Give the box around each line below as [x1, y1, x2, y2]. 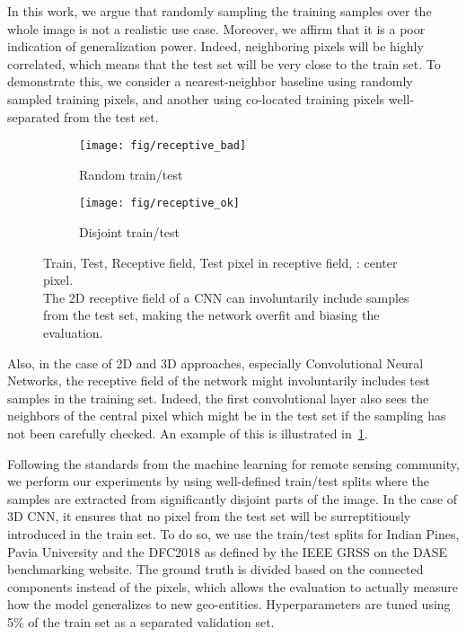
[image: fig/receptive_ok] [79, 197, 240, 210]
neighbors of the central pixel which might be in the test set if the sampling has [7, 406, 446, 425]
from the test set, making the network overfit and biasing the [43, 305, 380, 324]
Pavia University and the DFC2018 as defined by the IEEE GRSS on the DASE [7, 542, 448, 561]
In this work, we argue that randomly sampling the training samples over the [7, 2, 432, 20]
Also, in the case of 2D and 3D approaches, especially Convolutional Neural [7, 353, 424, 372]
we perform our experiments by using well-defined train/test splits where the [7, 472, 429, 491]
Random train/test [79, 164, 183, 183]
